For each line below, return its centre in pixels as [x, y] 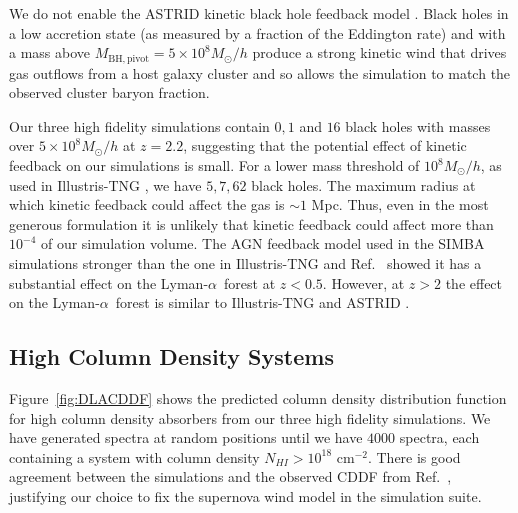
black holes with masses [418, 125]
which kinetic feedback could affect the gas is [147, 204]
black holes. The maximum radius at [363, 184]
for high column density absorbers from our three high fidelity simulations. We [250, 417]
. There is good [414, 456]
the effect [474, 282]
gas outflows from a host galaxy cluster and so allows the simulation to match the [260, 72]
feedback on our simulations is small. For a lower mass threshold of [214, 165]
